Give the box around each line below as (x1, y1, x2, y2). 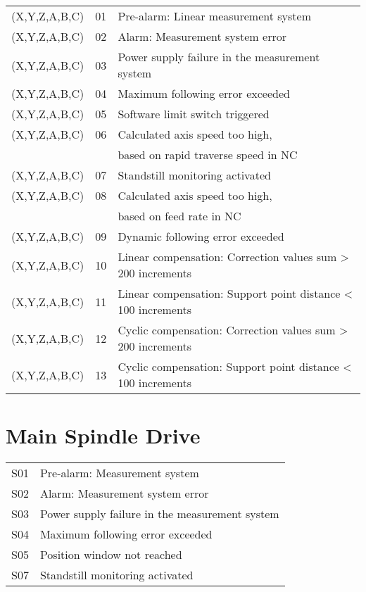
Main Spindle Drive (6, 421, 201, 450)
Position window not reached (39, 546, 182, 563)
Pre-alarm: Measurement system (39, 465, 199, 481)
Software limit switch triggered (118, 106, 270, 122)
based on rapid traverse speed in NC (118, 146, 298, 163)
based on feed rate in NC (118, 208, 241, 224)
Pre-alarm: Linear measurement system (118, 8, 311, 24)
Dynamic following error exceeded (118, 228, 284, 244)
